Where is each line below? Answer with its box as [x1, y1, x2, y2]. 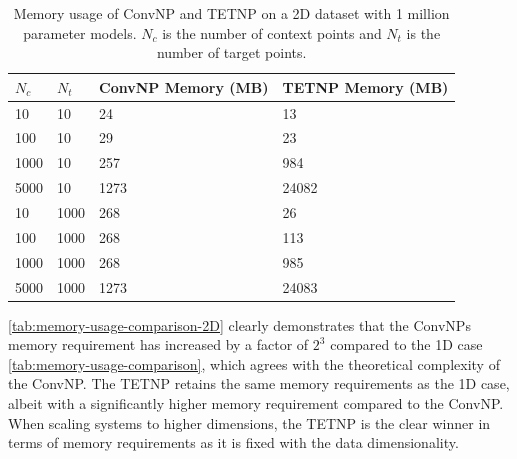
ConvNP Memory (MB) [99, 76, 269, 97]
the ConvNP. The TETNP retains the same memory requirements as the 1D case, [8, 373, 510, 394]
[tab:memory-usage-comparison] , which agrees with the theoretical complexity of [8, 353, 500, 374]
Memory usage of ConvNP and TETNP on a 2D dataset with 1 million [13, 3, 450, 23]
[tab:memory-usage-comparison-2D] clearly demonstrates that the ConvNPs [8, 314, 471, 335]
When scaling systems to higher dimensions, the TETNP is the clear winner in [8, 412, 491, 433]
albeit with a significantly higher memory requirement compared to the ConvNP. [8, 393, 504, 413]
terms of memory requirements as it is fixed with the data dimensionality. [8, 432, 459, 453]
